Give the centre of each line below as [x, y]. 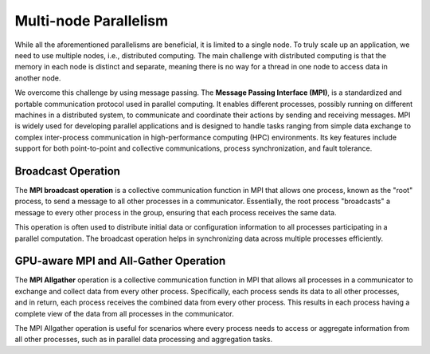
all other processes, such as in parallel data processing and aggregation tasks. [144, 340]
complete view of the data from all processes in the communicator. [124, 313]
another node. [38, 78]
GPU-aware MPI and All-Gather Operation [120, 261]
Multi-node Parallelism [92, 21]
